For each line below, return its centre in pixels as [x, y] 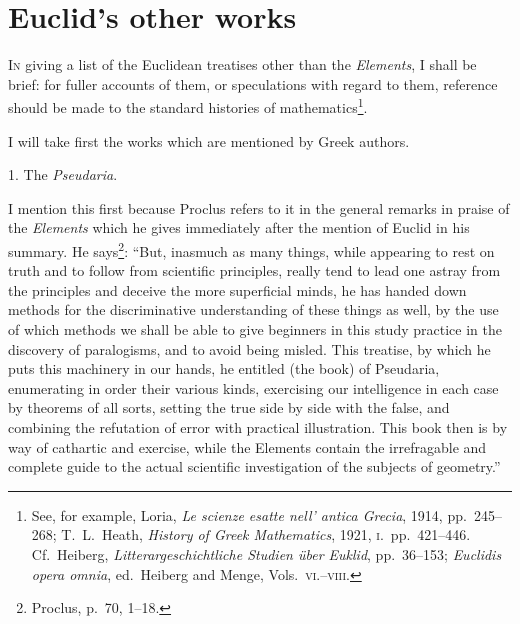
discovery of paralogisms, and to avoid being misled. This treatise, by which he [249, 348]
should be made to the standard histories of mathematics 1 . [188, 105]
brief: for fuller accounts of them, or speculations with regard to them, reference [253, 83]
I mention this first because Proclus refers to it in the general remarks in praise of [259, 207]
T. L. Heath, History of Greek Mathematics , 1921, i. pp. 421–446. [266, 534]
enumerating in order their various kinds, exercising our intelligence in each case [253, 387]
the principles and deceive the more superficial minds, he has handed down [237, 289]
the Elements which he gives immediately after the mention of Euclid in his [239, 227]
